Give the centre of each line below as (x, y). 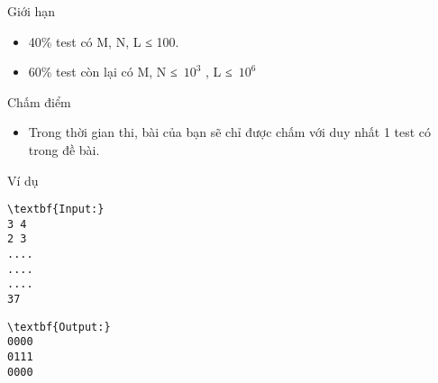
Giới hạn (32, 11)
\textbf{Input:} (56, 210)
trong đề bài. (64, 149)
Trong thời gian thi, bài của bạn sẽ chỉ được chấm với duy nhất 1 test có (230, 132)
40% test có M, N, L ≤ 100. (104, 41)
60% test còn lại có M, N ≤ (103, 72)
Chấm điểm (39, 101)
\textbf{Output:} (59, 327)
